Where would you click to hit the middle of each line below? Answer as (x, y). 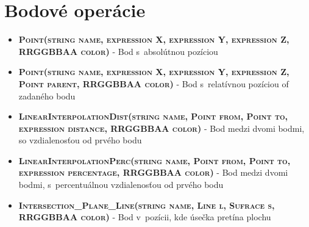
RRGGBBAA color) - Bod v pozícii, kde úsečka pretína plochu (145, 217)
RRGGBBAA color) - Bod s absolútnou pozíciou (118, 51)
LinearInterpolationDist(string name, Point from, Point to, (153, 116)
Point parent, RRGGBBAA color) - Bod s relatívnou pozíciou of (154, 83)
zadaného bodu (47, 95)
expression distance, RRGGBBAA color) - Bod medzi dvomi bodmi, (162, 128)
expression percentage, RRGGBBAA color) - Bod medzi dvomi (153, 172)
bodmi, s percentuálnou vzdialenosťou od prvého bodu (121, 185)
